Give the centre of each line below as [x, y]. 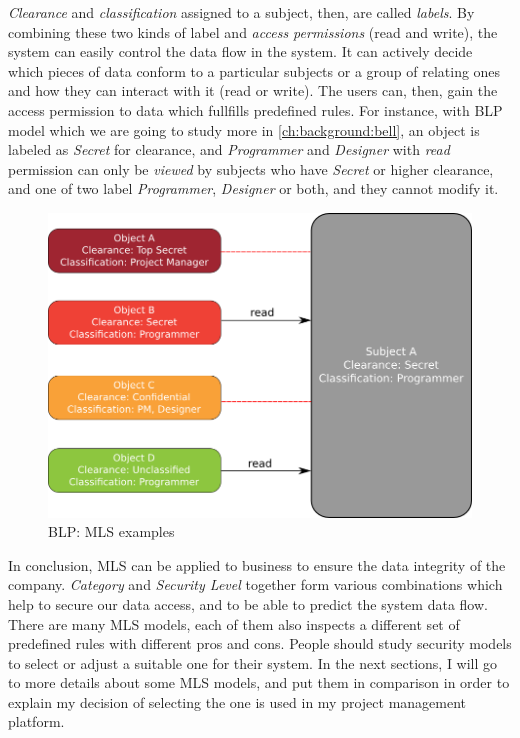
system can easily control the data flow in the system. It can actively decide [240, 51]
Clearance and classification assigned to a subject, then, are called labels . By [241, 12]
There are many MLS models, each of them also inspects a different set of [234, 623]
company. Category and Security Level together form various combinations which [255, 584]
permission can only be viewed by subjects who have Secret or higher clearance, [251, 168]
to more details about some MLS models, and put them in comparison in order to [259, 682]
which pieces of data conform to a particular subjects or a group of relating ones [254, 70]
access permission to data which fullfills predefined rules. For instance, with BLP [255, 109]
